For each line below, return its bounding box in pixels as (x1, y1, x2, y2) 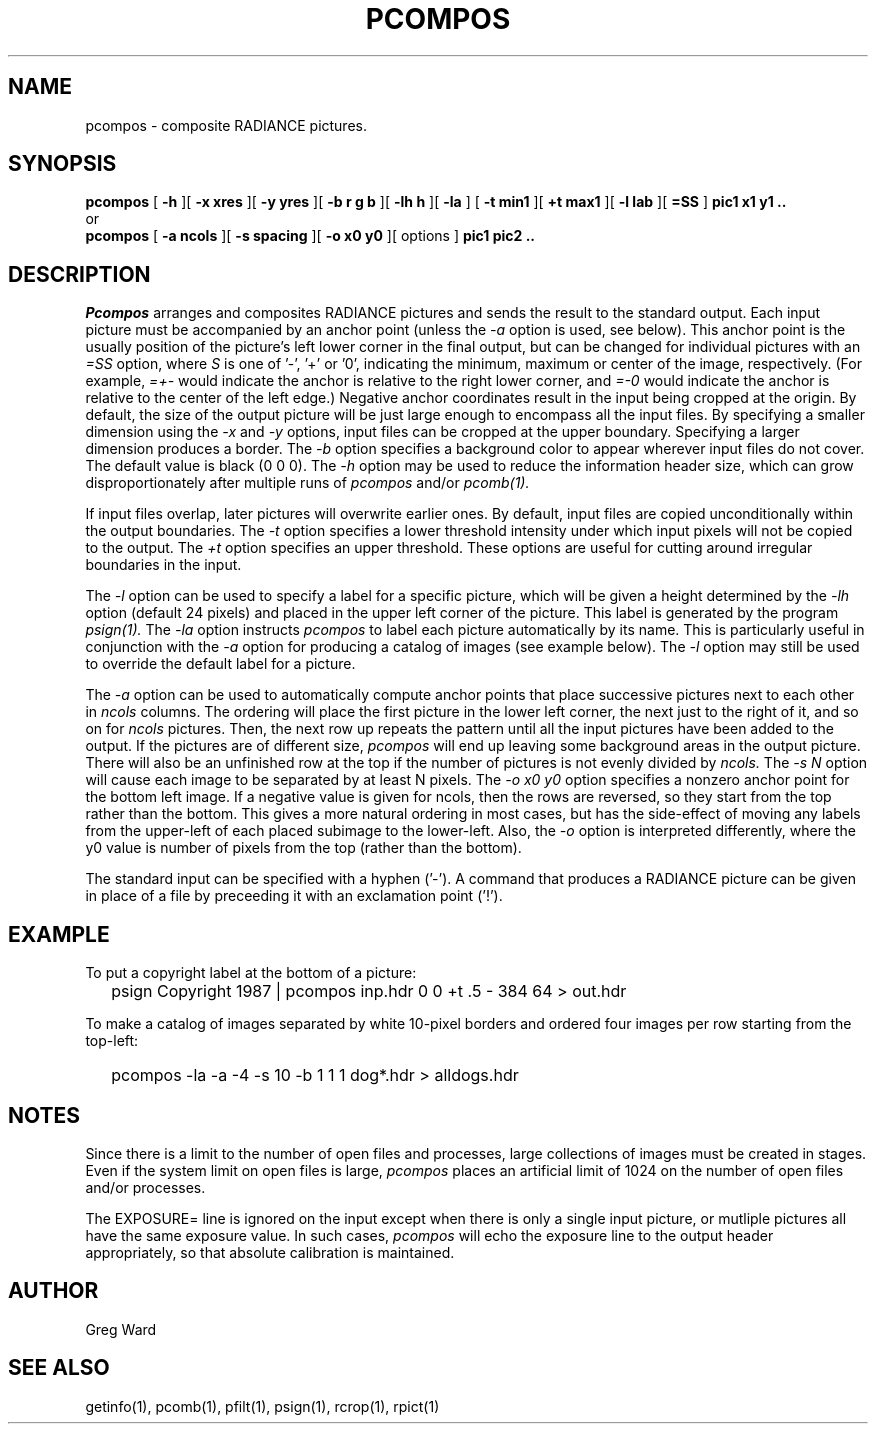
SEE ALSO (8, 1355, 110, 1381)
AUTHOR (8, 1278, 99, 1304)
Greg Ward (85, 1320, 157, 1338)
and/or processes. (85, 1178, 206, 1196)
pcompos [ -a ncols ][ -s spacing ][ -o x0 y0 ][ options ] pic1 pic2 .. (85, 227, 535, 245)
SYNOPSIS (8, 151, 117, 177)
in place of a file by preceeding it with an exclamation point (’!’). (85, 887, 503, 905)
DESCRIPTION (8, 261, 151, 287)
